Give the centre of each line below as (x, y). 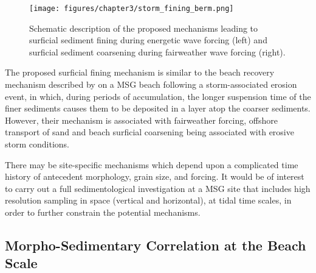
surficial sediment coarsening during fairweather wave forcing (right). (157, 51)
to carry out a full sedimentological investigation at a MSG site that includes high (158, 188)
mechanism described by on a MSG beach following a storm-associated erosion (151, 84)
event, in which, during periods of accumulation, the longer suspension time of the (158, 96)
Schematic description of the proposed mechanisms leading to (144, 28)
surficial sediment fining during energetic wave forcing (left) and (148, 40)
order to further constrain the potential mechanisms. (103, 212)
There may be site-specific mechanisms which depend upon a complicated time (152, 164)
